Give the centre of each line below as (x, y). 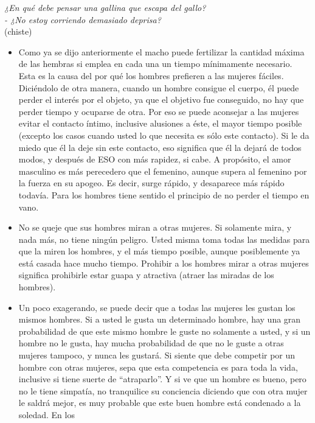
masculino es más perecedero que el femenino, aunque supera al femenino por (163, 171)
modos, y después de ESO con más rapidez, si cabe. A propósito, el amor (155, 159)
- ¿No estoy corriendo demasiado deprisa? (83, 19)
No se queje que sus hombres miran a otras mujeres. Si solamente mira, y (155, 227)
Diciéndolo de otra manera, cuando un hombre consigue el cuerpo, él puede (159, 87)
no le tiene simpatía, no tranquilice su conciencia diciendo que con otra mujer (163, 390)
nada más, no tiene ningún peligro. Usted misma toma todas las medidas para (164, 239)
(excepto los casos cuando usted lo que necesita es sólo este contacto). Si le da (164, 135)
